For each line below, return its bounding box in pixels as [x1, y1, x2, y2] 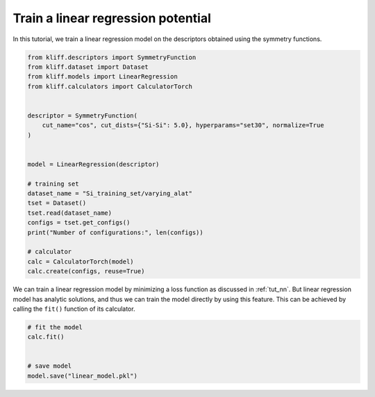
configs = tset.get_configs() [27, 219, 131, 227]
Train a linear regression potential [12, 10, 212, 26]
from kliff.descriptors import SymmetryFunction [27, 53, 197, 61]
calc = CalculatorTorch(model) [27, 257, 135, 266]
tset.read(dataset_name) [27, 209, 112, 217]
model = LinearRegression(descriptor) [27, 160, 160, 168]
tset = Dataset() [27, 199, 87, 207]
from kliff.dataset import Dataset [27, 63, 149, 71]
